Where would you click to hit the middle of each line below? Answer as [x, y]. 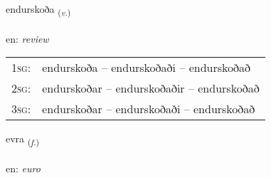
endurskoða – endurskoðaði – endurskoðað [147, 68]
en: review [27, 38]
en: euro [23, 168]
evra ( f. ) [23, 140]
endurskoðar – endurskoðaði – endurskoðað [149, 109]
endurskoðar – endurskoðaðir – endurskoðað [151, 88]
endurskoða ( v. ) [38, 10]
